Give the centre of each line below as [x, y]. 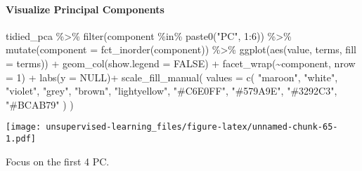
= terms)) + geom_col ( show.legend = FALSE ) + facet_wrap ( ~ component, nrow [181, 63]
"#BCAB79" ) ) [40, 104]
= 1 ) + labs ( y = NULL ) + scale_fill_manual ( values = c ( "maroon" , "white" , [172, 77]
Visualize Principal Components [85, 9]
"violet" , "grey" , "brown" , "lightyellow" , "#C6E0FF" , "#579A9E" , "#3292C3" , [172, 91]
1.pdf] [21, 139]
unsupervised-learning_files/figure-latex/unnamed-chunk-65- [192, 127]
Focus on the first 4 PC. [58, 161]
